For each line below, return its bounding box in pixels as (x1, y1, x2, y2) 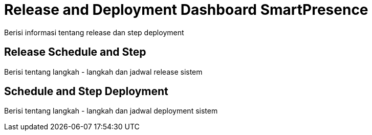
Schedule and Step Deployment (4, 85, 168, 98)
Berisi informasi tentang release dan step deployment (4, 28, 184, 37)
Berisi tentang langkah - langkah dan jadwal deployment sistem (4, 106, 218, 116)
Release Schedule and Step (4, 46, 146, 59)
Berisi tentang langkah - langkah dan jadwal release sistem (4, 67, 203, 76)
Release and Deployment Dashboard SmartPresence (4, 1, 368, 18)
